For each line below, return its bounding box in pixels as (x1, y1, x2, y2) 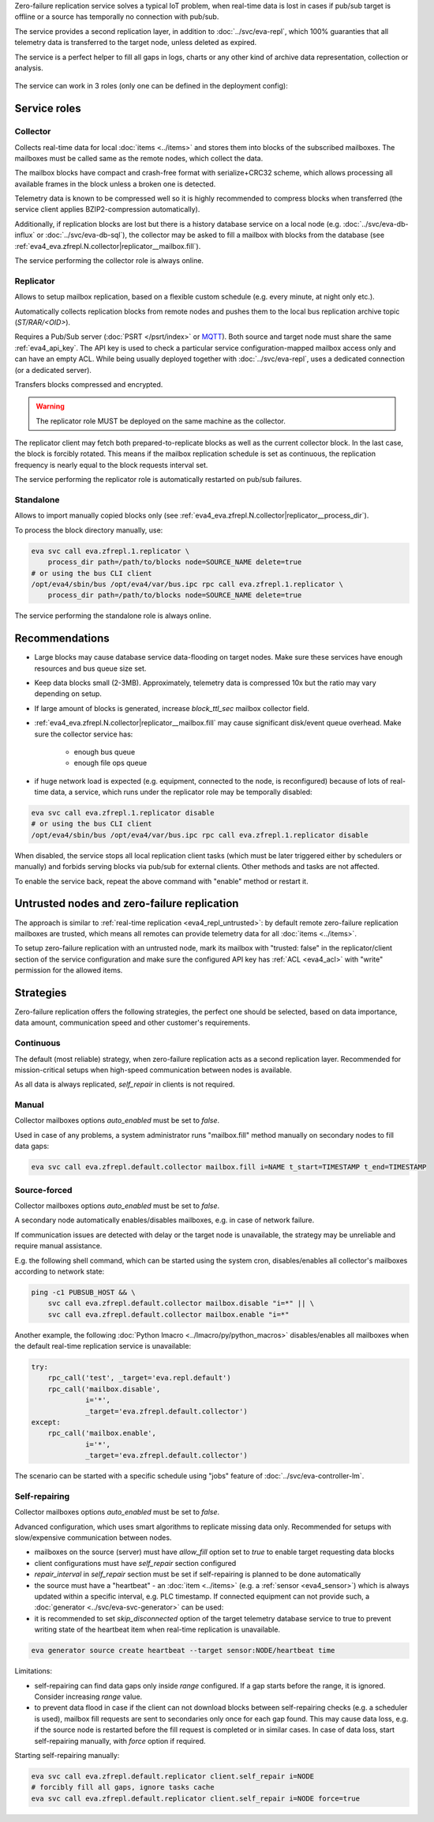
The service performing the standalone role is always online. (14, 611, 211, 620)
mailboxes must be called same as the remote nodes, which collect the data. (14, 153, 264, 163)
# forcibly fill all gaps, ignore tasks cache (31, 1782, 215, 1792)
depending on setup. (34, 689, 103, 698)
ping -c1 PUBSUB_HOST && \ (31, 1288, 136, 1297)
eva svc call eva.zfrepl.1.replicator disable (31, 808, 215, 818)
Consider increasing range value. (34, 1692, 143, 1701)
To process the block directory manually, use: (14, 525, 163, 535)
